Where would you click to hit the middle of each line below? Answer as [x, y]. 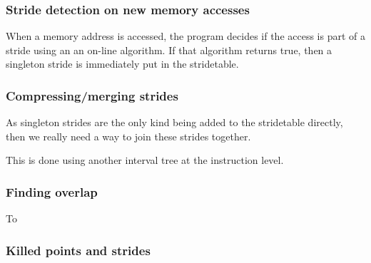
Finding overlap [52, 191]
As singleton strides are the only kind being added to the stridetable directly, [174, 122]
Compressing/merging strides [92, 95]
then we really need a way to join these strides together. [128, 136]
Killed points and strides [78, 250]
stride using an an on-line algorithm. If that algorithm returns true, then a [169, 50]
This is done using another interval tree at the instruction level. [145, 160]
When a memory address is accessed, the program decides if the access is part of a [186, 36]
